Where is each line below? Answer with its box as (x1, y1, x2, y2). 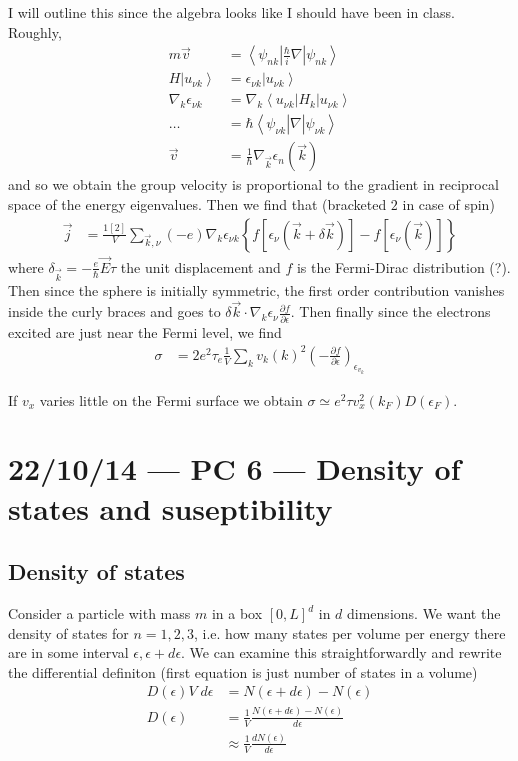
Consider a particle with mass (8, 603, 191, 624)
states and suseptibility (8, 487, 333, 528)
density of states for (8, 622, 129, 643)
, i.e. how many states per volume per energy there (194, 622, 506, 643)
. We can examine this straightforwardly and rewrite (181, 642, 502, 663)
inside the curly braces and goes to (8, 301, 221, 322)
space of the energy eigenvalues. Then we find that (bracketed (8, 193, 387, 214)
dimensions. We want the (347, 603, 501, 624)
